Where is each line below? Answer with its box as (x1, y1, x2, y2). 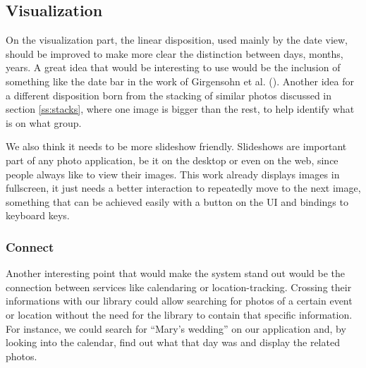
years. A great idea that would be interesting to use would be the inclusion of (6, 60, 341, 75)
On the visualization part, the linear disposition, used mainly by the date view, (6, 32, 348, 47)
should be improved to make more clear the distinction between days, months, (6, 46, 343, 61)
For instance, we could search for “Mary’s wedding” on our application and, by (6, 321, 346, 336)
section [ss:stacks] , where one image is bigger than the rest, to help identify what (6, 102, 355, 116)
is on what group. (6, 115, 82, 130)
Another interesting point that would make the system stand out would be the (6, 266, 346, 281)
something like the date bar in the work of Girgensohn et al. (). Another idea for (6, 73, 354, 88)
